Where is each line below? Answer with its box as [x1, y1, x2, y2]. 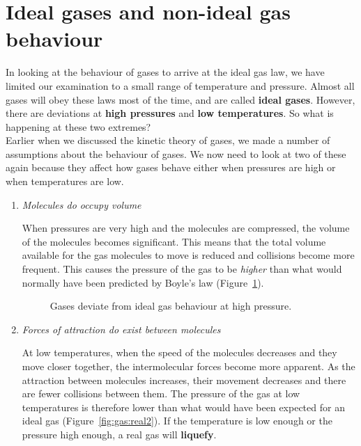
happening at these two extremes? [6, 119, 151, 134]
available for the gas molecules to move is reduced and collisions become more [22, 248, 355, 262]
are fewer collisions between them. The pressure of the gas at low [22, 386, 300, 401]
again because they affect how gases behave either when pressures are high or [6, 160, 336, 175]
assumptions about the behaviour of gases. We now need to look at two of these [6, 146, 346, 161]
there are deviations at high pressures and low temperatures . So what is [6, 106, 334, 120]
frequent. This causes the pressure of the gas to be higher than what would [22, 262, 342, 276]
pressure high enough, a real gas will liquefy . [22, 427, 217, 441]
